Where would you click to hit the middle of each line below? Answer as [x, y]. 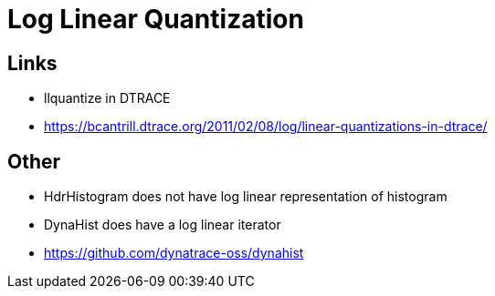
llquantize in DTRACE [107, 98]
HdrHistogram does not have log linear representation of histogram [246, 197]
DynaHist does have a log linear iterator [163, 225]
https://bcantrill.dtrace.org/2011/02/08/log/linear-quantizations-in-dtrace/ [266, 127]
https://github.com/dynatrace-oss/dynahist [174, 253]
